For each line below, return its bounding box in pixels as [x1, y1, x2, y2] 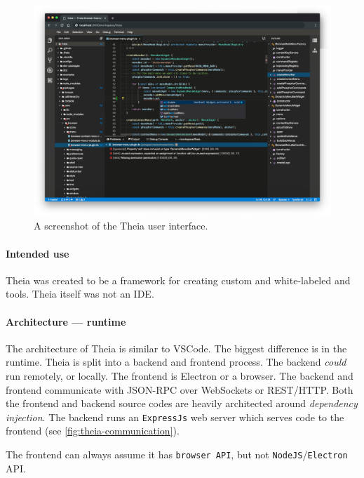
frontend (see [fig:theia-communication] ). [6, 423, 180, 438]
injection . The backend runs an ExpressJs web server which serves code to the [6, 409, 344, 424]
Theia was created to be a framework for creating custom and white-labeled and [6, 272, 351, 287]
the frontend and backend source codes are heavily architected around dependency [6, 396, 358, 411]
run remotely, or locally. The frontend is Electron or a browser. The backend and [6, 368, 353, 383]
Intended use [6, 246, 69, 260]
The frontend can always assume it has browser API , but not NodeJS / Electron [6, 446, 348, 461]
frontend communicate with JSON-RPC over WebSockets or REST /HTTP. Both [6, 382, 353, 397]
